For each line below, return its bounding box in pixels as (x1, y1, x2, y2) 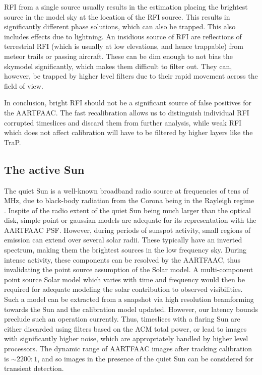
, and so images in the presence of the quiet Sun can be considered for (37, 353, 254, 363)
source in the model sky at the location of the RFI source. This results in (4, 11, 230, 22)
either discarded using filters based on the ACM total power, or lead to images (4, 323, 247, 334)
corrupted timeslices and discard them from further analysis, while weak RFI (4, 117, 242, 128)
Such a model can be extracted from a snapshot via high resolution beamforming (4, 294, 254, 304)
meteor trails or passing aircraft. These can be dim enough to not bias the (4, 50, 233, 61)
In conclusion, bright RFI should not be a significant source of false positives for (4, 97, 252, 108)
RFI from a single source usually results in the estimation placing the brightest (4, 2, 248, 12)
